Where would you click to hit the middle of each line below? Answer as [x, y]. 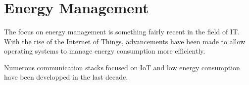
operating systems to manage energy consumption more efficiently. [105, 51]
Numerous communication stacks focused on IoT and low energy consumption [122, 67]
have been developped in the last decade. [66, 77]
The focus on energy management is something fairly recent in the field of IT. [122, 31]
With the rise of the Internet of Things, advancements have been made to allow [125, 41]
